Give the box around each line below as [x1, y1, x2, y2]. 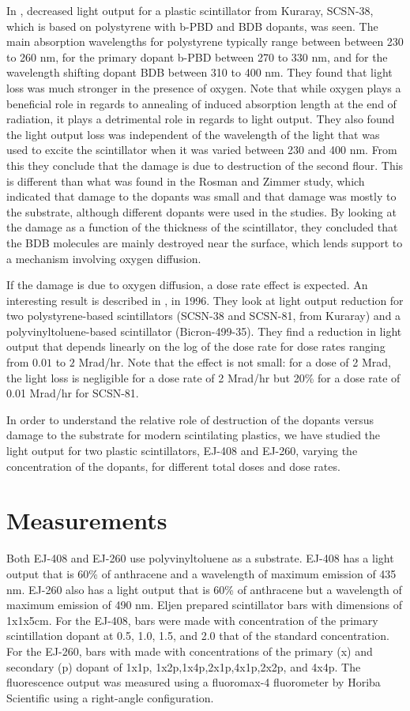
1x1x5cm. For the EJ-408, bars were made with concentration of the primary [6, 611, 378, 628]
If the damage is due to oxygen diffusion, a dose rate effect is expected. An [6, 276, 368, 293]
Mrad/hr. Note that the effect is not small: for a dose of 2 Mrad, [78, 354, 391, 371]
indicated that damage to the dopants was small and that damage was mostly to [6, 188, 397, 205]
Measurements [6, 504, 167, 536]
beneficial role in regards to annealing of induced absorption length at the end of [6, 95, 397, 111]
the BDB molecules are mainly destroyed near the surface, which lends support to [6, 234, 403, 250]
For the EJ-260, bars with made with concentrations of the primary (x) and [6, 642, 373, 659]
